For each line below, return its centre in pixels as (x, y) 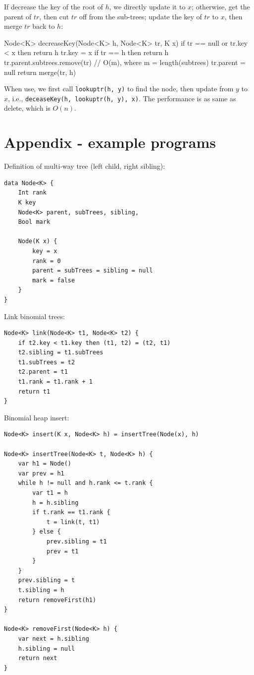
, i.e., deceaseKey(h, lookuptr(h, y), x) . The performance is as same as (122, 98)
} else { (47, 532)
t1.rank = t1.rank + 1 (55, 382)
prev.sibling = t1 (76, 541)
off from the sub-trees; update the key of (140, 16)
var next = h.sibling (53, 639)
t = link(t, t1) (73, 522)
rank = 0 (47, 261)
